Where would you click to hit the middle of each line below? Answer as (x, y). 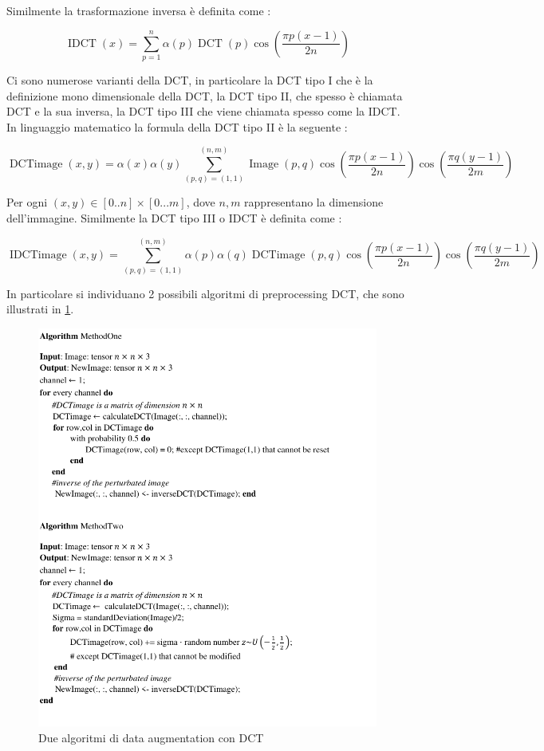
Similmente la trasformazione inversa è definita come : (139, 10)
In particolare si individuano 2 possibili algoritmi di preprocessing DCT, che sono (205, 293)
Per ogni (27, 202)
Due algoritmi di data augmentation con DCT (151, 737)
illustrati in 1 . (40, 309)
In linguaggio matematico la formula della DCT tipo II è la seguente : (177, 126)
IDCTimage (38, 256)
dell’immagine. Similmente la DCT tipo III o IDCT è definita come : (174, 218)
